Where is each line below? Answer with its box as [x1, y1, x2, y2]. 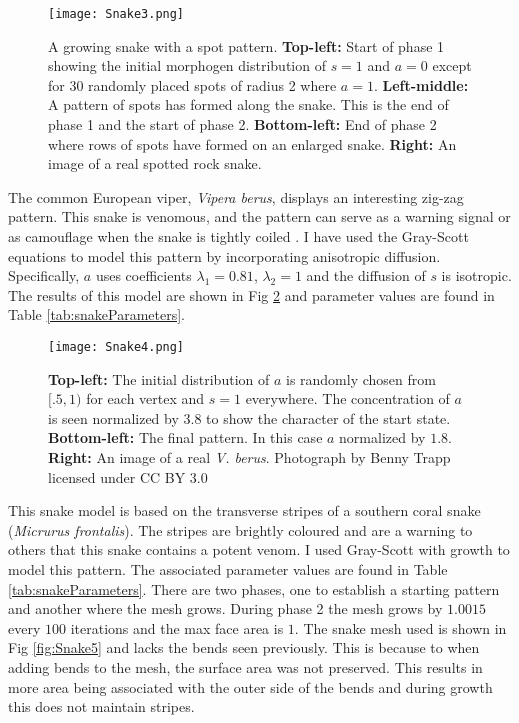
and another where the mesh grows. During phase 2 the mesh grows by [8, 598, 443, 619]
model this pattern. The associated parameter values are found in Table [8, 558, 448, 579]
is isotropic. [441, 265, 512, 286]
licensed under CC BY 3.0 [48, 466, 208, 487]
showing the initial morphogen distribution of [48, 55, 326, 76]
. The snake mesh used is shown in [294, 617, 507, 638]
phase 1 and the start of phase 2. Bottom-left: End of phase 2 [48, 114, 437, 135]
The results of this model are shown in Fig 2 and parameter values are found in [8, 284, 495, 305]
